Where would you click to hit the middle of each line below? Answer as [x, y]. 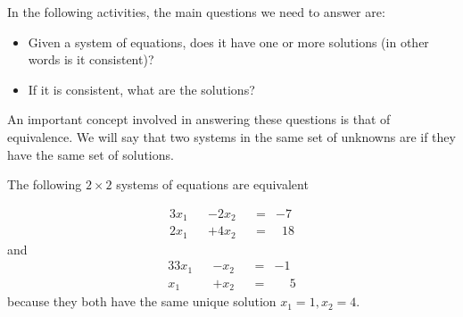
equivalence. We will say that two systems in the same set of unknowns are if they [231, 136]
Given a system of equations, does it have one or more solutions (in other [228, 42]
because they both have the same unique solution [142, 301]
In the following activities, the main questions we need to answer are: [196, 12]
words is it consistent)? [91, 59]
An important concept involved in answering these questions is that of [199, 119]
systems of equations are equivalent [212, 184]
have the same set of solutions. [91, 154]
